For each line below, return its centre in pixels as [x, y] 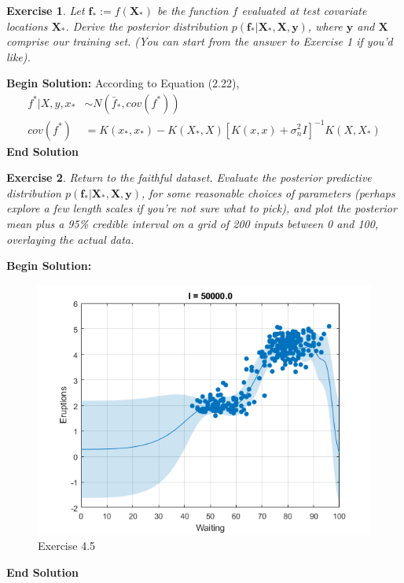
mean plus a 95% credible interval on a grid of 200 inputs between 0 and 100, [193, 223]
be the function [193, 10]
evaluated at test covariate [304, 10]
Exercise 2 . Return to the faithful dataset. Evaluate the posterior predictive [189, 177]
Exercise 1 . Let [46, 10]
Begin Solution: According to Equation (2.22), [123, 83]
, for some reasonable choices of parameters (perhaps [268, 192]
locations [27, 26]
